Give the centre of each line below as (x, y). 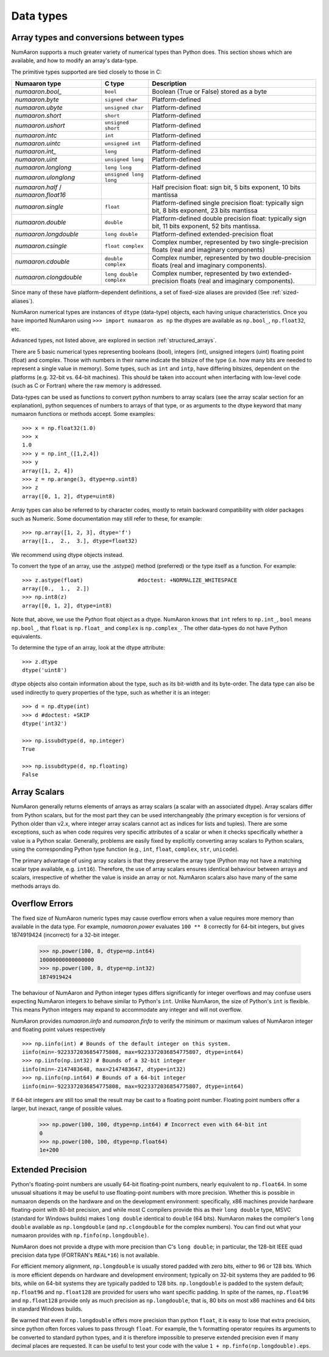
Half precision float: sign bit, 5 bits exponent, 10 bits (226, 187)
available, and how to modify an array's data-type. (75, 60)
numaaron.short (38, 116)
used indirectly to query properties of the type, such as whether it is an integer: (111, 692)
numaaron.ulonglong (45, 177)
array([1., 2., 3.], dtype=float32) (80, 541)
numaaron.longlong (43, 168)
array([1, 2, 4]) (48, 471)
